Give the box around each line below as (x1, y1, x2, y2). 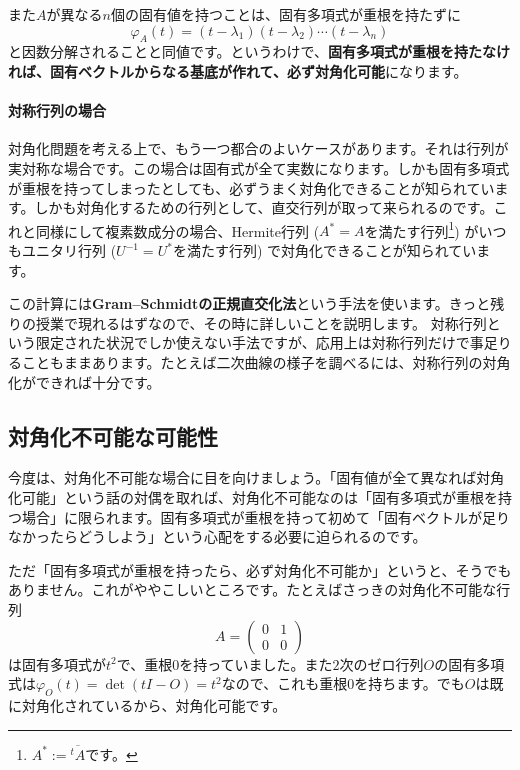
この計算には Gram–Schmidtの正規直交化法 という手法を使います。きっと (8, 293, 491, 314)
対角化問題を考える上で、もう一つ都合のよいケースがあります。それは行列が (8, 138, 509, 159)
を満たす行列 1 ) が (364, 217, 479, 241)
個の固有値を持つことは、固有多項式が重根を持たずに (110, 4, 461, 24)
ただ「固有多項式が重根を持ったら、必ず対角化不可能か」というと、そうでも (8, 559, 512, 580)
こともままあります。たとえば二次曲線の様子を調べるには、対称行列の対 (21, 351, 497, 372)
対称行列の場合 (8, 100, 106, 121)
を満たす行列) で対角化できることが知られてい (172, 240, 477, 260)
